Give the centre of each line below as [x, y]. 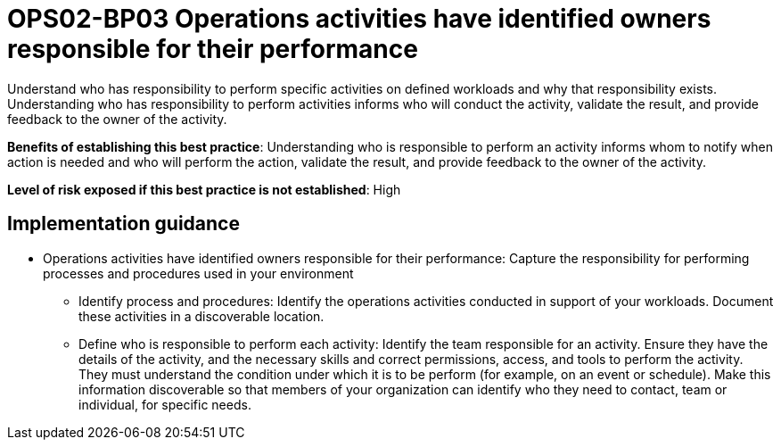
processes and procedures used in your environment [198, 273]
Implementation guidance [123, 224]
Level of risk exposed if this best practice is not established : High [204, 189]
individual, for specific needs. [165, 404]
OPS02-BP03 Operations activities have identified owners [359, 19]
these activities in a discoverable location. [201, 316]
